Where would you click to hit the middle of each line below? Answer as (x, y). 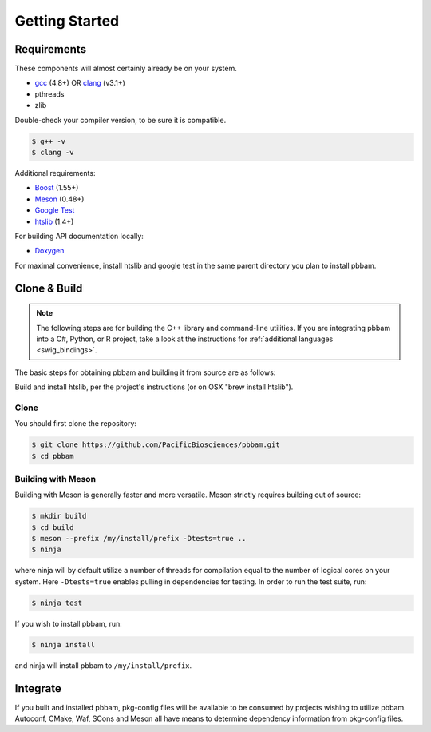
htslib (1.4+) (54, 221)
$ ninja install (63, 644)
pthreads (49, 94)
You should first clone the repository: (76, 424)
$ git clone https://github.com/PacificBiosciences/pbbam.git (156, 445)
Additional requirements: (55, 173)
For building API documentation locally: (79, 236)
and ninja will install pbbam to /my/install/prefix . (103, 665)
